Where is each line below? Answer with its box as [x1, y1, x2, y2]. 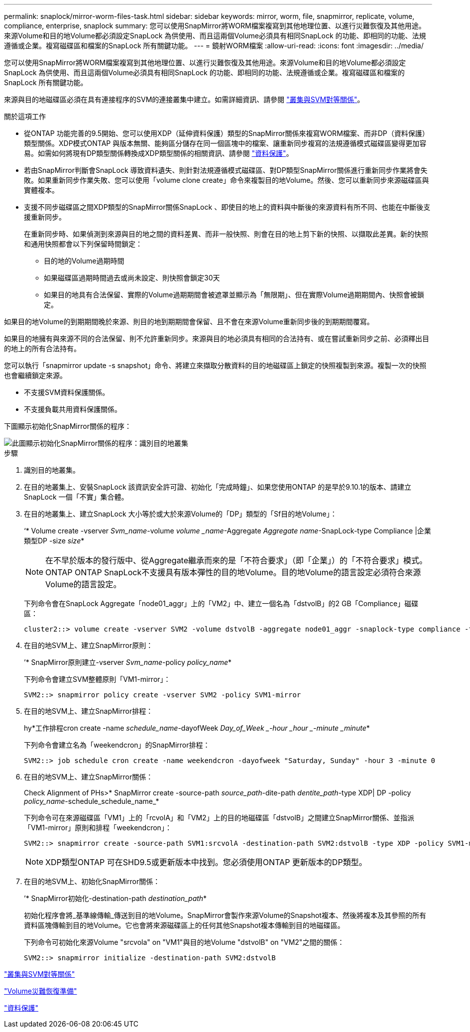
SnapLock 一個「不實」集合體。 [24, 493, 128, 501]
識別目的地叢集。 [24, 466, 80, 474]
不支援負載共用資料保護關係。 [24, 405, 121, 413]
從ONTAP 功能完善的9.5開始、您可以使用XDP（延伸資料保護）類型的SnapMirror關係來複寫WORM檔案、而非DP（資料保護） [24, 129, 429, 137]
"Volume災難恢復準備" [4, 987, 77, 995]
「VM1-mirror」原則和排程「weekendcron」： [24, 823, 172, 832]
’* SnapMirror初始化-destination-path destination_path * [24, 894, 207, 903]
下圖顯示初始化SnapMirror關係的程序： [4, 422, 131, 430]
